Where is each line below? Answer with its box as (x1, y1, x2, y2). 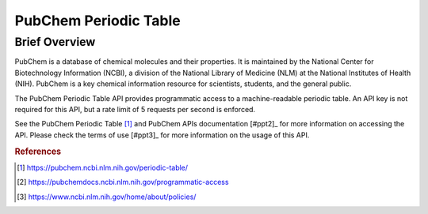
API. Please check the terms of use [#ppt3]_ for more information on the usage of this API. (14, 130, 310, 140)
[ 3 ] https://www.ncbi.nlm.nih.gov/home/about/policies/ (17, 192, 197, 201)
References (14, 146, 62, 157)
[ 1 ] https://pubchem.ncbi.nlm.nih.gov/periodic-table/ (17, 163, 189, 172)
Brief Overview (14, 35, 96, 49)
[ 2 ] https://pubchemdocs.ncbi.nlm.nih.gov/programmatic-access (17, 178, 229, 187)
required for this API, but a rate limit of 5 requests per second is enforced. (14, 104, 256, 114)
